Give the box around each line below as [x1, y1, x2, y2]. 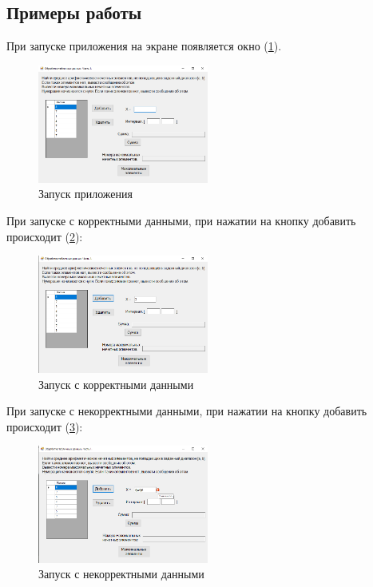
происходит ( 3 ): [6, 418, 83, 434]
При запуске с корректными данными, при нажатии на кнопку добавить [6, 212, 356, 229]
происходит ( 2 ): [6, 228, 83, 244]
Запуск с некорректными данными [38, 565, 204, 582]
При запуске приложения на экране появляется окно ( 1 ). [6, 38, 282, 54]
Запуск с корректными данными [38, 375, 194, 392]
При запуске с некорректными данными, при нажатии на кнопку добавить [6, 403, 367, 419]
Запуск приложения [38, 185, 133, 202]
